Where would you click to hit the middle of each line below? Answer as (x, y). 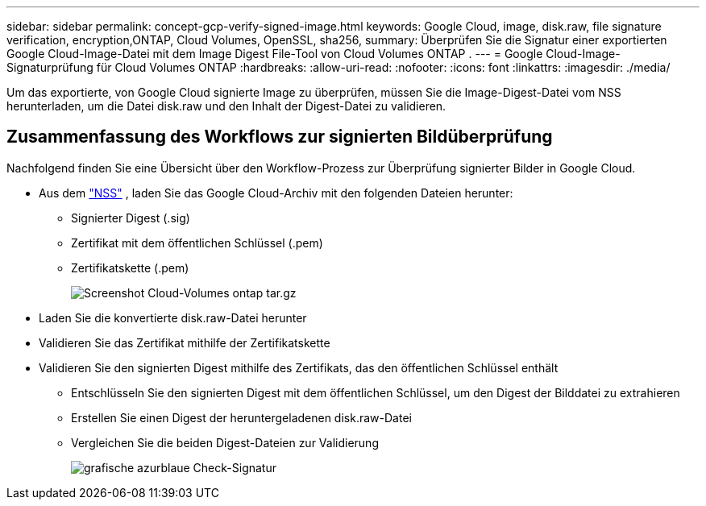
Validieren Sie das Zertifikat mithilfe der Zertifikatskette (185, 342)
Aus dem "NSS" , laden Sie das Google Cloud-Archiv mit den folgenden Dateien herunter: (276, 193)
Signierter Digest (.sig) (131, 218)
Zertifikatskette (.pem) (130, 268)
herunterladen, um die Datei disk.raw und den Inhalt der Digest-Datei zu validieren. (226, 106)
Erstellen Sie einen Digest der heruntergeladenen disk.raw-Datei (241, 417)
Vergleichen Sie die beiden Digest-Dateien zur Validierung (225, 442)
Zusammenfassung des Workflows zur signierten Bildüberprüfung (280, 137)
